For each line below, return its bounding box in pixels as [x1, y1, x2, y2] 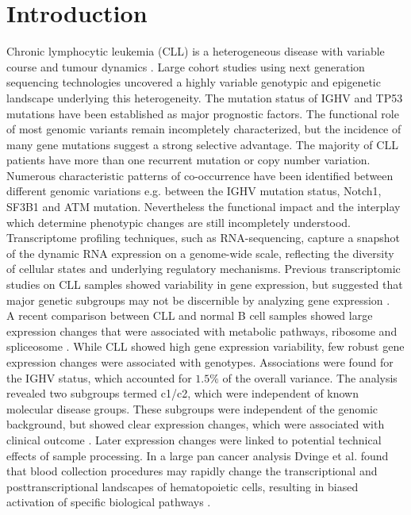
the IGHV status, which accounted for [6, 369, 192, 386]
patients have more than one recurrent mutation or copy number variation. [6, 152, 371, 168]
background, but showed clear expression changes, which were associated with [6, 416, 385, 432]
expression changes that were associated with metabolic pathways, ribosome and [6, 322, 398, 339]
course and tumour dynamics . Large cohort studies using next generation [6, 58, 365, 75]
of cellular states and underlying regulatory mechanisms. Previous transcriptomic [6, 260, 401, 277]
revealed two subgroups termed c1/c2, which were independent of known [6, 385, 359, 402]
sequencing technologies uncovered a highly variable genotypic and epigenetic [6, 74, 381, 90]
